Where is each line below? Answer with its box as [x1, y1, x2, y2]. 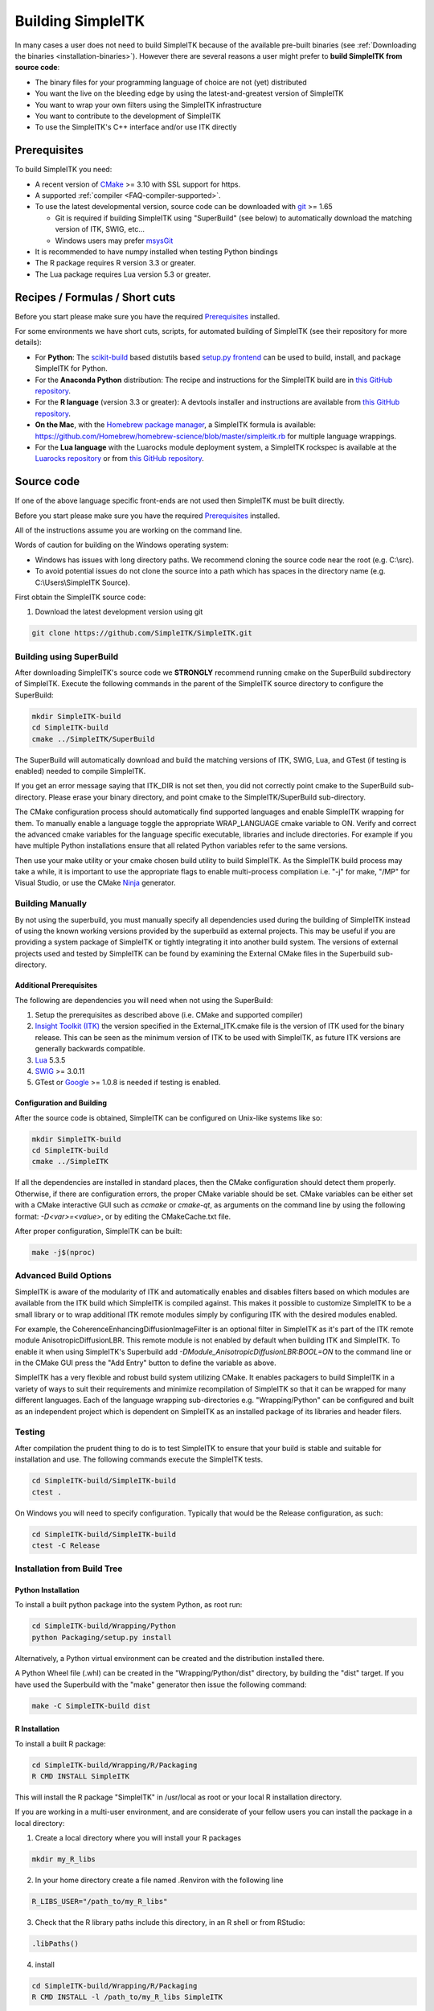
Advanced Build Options [14, 1270, 112, 1281]
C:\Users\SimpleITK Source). [35, 578, 130, 587]
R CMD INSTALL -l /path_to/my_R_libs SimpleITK [31, 1992, 223, 2002]
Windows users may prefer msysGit [55, 236, 174, 245]
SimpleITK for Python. [35, 364, 108, 373]
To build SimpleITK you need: [14, 165, 113, 175]
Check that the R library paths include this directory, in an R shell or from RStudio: [35, 1918, 305, 1927]
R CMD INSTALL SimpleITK [31, 1771, 130, 1781]
